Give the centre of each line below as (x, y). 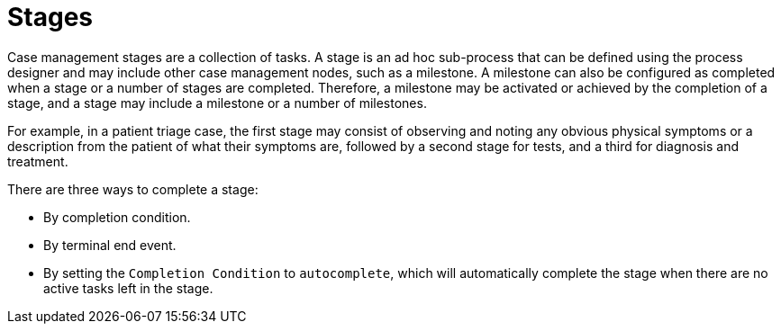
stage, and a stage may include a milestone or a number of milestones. (217, 103)
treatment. (38, 161)
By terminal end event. (110, 245)
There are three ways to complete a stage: (133, 189)
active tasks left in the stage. (128, 288)
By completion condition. (117, 217)
